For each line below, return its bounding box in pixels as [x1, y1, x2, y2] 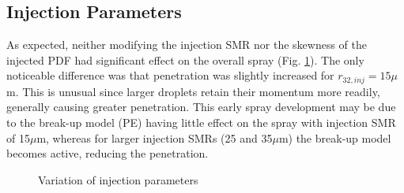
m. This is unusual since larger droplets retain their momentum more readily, [6, 83, 380, 99]
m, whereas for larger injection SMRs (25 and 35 [36, 129, 273, 146]
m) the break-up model [278, 129, 391, 146]
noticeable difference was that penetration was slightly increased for [6, 67, 334, 84]
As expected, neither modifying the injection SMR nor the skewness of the [6, 36, 367, 53]
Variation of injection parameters [38, 171, 198, 187]
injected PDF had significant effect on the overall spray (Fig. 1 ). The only [6, 51, 364, 68]
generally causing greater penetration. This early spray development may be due [6, 98, 396, 115]
